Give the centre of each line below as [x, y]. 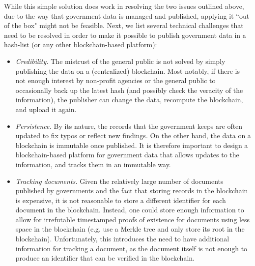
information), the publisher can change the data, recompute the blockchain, [129, 100]
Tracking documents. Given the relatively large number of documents [119, 181]
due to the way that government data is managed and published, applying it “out [127, 15]
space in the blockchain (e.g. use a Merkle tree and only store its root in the [130, 229]
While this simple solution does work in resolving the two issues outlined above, [124, 6]
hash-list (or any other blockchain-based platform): [81, 44]
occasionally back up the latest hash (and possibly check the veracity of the [129, 90]
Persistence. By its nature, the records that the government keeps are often [129, 126]
